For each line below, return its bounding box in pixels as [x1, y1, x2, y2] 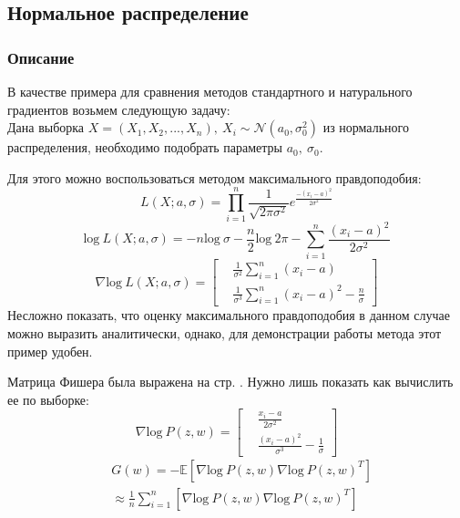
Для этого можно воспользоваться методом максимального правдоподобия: [7, 168, 422, 187]
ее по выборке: [7, 389, 89, 409]
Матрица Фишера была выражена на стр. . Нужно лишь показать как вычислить [7, 372, 454, 391]
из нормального [322, 118, 409, 137]
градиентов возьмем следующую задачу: [7, 99, 230, 119]
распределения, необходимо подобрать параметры [7, 138, 282, 157]
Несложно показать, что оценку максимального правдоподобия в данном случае [7, 306, 450, 325]
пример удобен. [7, 341, 93, 360]
